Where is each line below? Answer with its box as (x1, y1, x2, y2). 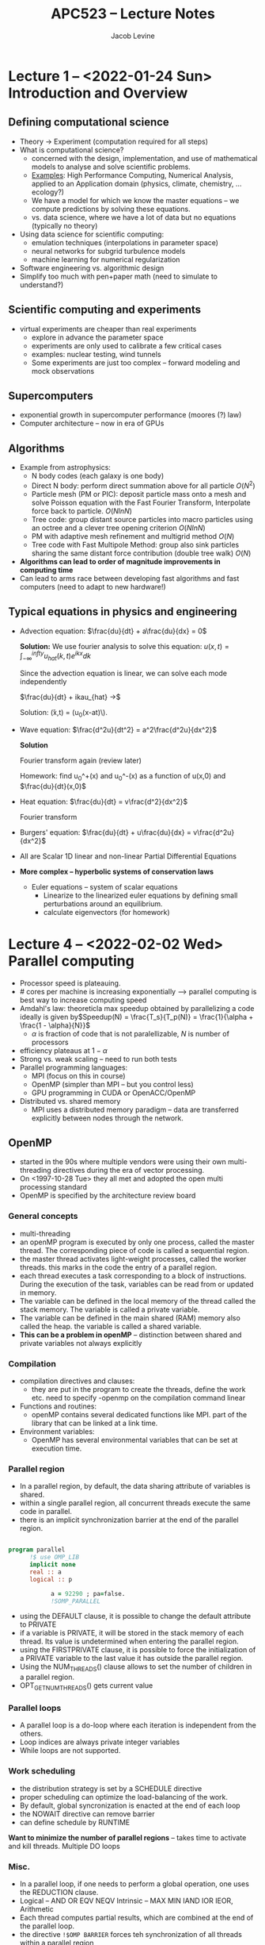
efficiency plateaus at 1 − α (19, 1045, 108, 1055)
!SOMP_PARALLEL (50, 1597, 101, 1605)
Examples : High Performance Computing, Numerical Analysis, (31, 170, 233, 179)
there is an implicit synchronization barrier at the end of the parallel (19, 1515, 239, 1524)
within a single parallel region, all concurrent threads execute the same (19, 1498, 251, 1508)
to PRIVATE (19, 1620, 57, 1629)
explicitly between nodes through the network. (31, 1113, 184, 1123)
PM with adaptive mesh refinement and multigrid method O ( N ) (31, 531, 235, 540)
